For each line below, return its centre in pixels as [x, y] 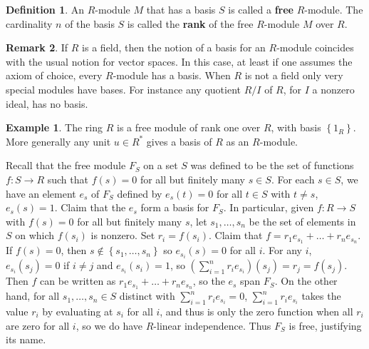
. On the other [306, 281]
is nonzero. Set [123, 235]
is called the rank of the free [190, 23]
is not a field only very [294, 75]
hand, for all [33, 296]
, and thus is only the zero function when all [256, 311]
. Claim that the [90, 207]
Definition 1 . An [45, 9]
